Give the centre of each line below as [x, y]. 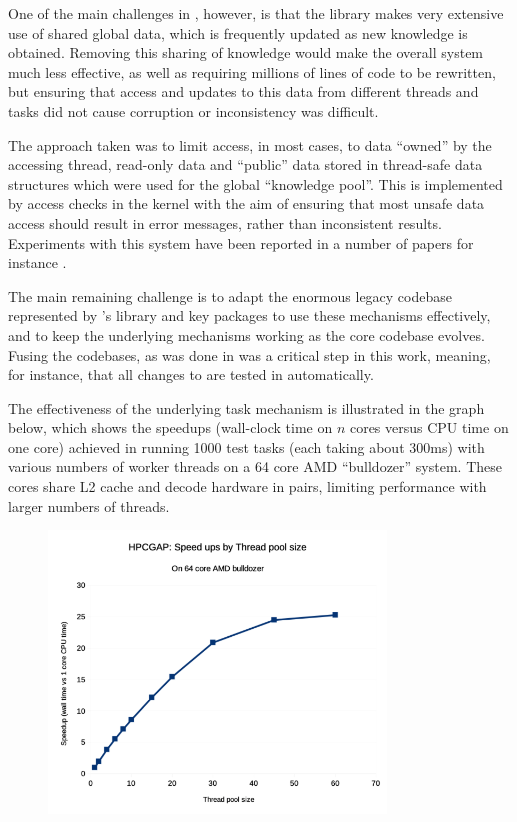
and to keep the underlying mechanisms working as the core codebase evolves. [246, 334]
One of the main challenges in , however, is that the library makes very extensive [256, 13]
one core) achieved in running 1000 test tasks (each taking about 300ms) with [246, 446]
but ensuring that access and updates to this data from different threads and [243, 91]
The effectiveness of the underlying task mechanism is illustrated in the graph [246, 407]
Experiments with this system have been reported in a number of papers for [241, 242]
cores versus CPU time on [429, 427]
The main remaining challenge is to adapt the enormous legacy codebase [230, 295]
